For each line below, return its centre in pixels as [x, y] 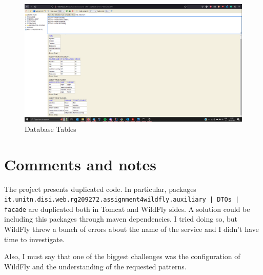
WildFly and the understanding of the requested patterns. [95, 266]
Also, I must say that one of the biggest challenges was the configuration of [122, 256]
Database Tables [50, 129]
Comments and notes [80, 164]
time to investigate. [34, 239]
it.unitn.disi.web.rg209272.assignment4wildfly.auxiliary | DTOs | [122, 200]
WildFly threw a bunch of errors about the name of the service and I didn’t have [131, 229]
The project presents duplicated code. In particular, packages [100, 189]
